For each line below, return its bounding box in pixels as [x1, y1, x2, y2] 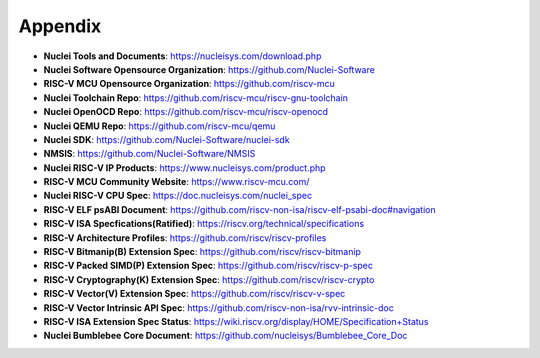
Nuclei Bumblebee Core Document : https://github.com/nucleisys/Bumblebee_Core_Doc [43, 330, 408, 342]
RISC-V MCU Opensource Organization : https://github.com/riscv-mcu [43, 78, 335, 90]
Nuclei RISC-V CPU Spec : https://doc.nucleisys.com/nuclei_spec [43, 190, 313, 202]
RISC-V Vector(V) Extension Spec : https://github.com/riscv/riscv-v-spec [43, 288, 346, 300]
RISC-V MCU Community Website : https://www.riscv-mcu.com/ [43, 176, 310, 188]
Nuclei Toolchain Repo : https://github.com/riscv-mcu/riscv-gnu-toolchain [43, 91, 349, 104]
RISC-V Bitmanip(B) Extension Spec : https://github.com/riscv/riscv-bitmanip [43, 246, 362, 258]
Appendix [18, 15, 102, 37]
